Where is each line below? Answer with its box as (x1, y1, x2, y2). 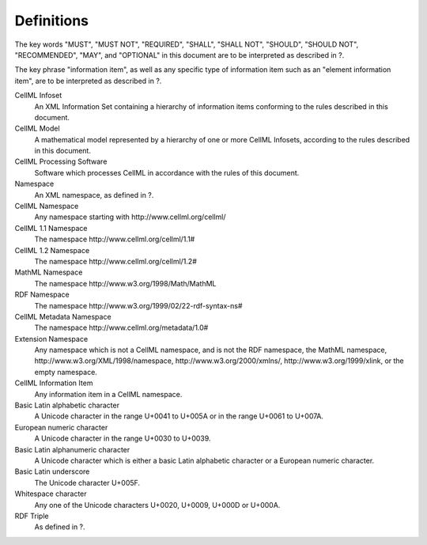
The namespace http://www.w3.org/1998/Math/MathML (34, 278, 217, 288)
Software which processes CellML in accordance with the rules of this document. (34, 168, 300, 177)
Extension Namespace (14, 334, 89, 343)
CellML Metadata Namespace (14, 312, 111, 321)
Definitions (14, 12, 89, 29)
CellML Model (14, 123, 60, 134)
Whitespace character (14, 489, 87, 498)
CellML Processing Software (14, 157, 108, 166)
